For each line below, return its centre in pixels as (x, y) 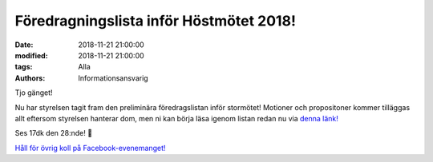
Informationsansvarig (113, 78)
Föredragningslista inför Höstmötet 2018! (156, 21)
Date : (24, 45)
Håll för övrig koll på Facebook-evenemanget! (90, 148)
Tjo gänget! (34, 93)
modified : (31, 55)
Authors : (30, 78)
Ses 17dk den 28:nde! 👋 (53, 133)
